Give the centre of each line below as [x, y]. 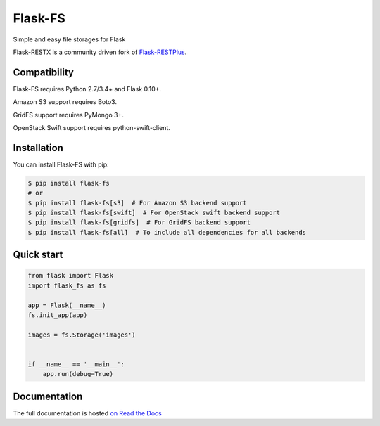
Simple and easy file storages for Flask [69, 39]
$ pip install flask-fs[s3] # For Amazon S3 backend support [137, 203]
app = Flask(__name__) [67, 305]
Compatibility [43, 72]
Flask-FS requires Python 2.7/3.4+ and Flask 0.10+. [87, 89]
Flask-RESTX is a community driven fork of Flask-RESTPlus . [100, 52]
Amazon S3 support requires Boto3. [65, 102]
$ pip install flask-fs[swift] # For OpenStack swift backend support [154, 213]
